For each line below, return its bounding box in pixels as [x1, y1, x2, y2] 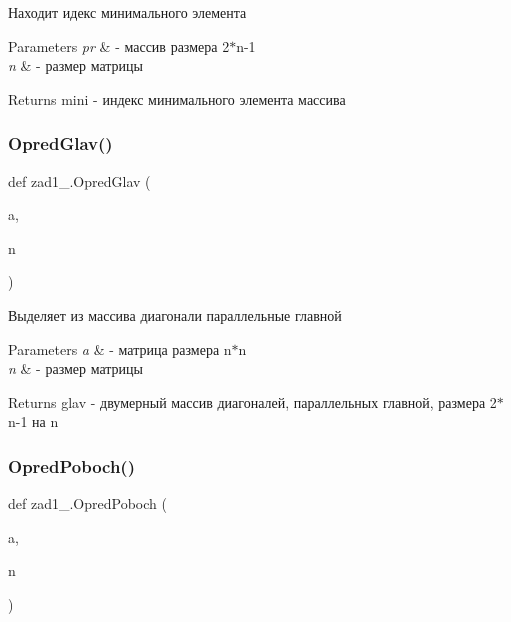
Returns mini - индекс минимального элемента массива [8, 88, 346, 109]
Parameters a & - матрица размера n [8, 338, 232, 359]
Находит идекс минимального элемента [8, 2, 247, 22]
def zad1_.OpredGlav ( [8, 170, 151, 191]
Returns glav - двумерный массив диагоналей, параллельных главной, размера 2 [8, 391, 497, 412]
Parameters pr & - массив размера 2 [8, 35, 230, 56]
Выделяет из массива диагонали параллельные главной [8, 304, 342, 325]
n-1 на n [8, 411, 59, 432]
